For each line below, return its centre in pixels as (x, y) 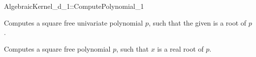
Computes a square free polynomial (57, 48)
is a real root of (180, 48)
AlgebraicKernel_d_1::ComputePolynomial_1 (74, 6)
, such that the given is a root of (197, 22)
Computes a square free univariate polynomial (74, 22)
